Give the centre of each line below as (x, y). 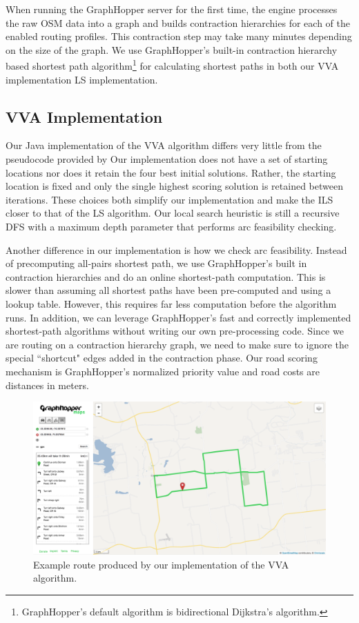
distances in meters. (47, 385)
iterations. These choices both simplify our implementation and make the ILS (169, 199)
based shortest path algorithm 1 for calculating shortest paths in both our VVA (172, 65)
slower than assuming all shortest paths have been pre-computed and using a (168, 290)
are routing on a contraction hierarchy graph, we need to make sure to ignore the (177, 344)
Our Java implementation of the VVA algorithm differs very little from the (164, 145)
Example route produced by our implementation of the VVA (161, 564)
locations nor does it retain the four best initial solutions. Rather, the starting (171, 172)
